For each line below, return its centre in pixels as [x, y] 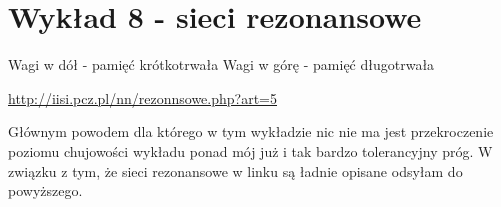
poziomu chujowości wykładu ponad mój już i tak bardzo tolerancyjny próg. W [250, 150]
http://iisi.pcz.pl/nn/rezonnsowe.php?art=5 [143, 97]
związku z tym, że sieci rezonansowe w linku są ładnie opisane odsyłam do [235, 170]
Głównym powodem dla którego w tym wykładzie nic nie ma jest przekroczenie [251, 131]
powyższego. [45, 190]
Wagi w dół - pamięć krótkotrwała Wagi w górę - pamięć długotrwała [221, 64]
